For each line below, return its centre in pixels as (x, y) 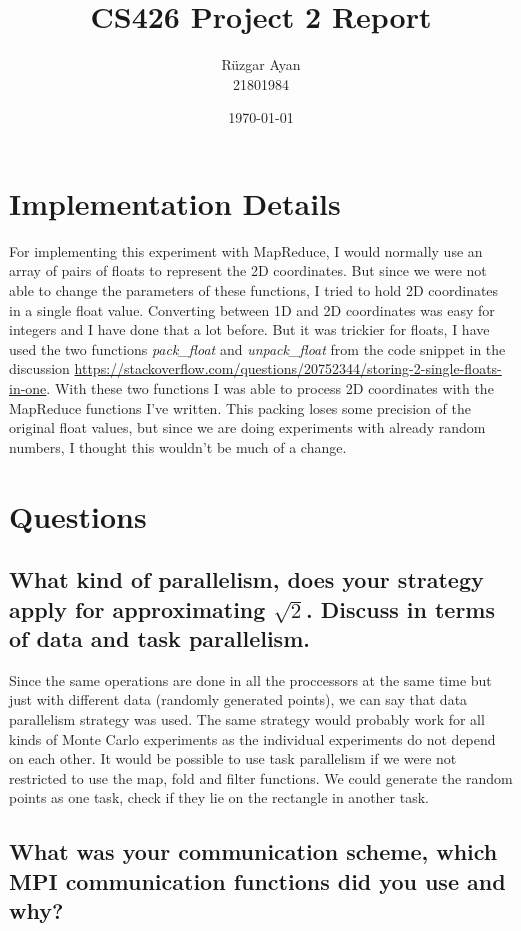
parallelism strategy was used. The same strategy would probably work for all (247, 718)
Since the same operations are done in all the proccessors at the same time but (250, 679)
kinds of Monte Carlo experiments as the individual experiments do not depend (252, 738)
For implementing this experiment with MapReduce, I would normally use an (246, 250)
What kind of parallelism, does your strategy (246, 579)
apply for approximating (137, 608)
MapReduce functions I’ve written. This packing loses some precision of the (240, 407)
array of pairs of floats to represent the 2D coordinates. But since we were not (248, 270)
